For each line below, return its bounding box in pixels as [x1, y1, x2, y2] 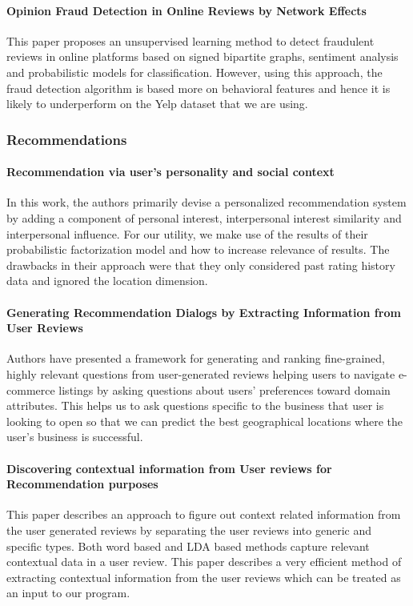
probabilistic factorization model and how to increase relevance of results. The [6, 241, 390, 258]
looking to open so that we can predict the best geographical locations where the [6, 412, 403, 429]
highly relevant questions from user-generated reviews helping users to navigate [6, 365, 395, 382]
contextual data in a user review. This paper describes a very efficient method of [6, 553, 402, 570]
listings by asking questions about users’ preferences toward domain [58, 381, 391, 398]
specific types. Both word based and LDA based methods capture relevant [6, 537, 370, 554]
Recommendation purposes [6, 476, 158, 492]
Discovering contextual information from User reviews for [6, 460, 332, 476]
